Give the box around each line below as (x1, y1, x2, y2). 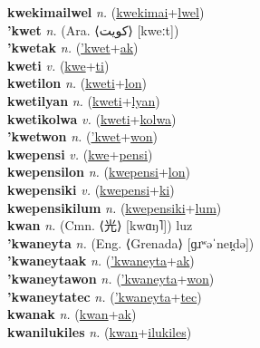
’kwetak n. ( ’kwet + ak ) (7, 38, 139, 57)
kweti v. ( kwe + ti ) (7, 55, 110, 74)
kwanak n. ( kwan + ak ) (7, 304, 137, 324)
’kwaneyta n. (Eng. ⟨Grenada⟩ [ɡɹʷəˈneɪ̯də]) (7, 233, 255, 252)
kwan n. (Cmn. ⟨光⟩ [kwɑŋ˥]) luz (7, 216, 193, 235)
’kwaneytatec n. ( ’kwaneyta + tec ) (7, 286, 202, 305)
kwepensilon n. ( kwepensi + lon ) (7, 162, 190, 181)
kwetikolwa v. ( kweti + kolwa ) (7, 109, 177, 128)
